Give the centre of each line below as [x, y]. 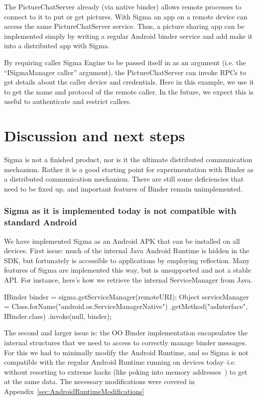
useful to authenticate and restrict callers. [68, 101]
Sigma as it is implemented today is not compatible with [120, 211]
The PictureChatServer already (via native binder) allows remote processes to [123, 6]
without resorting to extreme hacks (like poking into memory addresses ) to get [126, 371]
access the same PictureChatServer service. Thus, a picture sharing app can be [124, 26]
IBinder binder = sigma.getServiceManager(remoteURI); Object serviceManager [127, 296]
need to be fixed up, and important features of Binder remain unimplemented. [123, 188]
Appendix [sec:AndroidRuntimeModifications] [74, 391]
